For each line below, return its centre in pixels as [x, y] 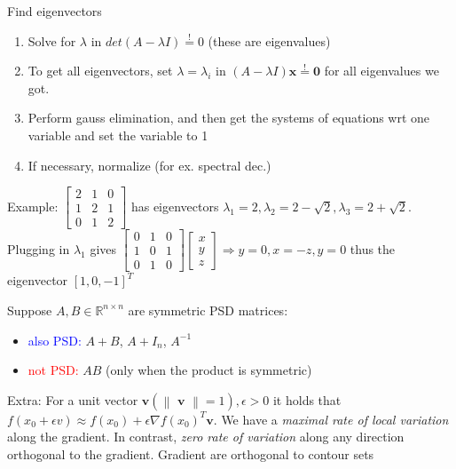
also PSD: [55, 340]
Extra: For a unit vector [73, 399]
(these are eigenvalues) [269, 40]
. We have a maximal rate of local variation [331, 419]
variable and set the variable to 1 [118, 135]
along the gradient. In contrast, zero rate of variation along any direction [206, 437]
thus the [373, 248]
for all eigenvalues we [381, 71]
